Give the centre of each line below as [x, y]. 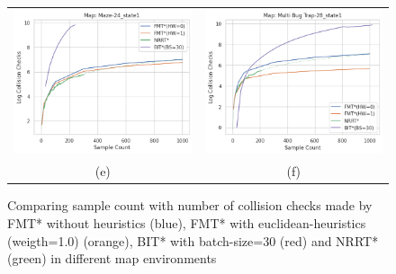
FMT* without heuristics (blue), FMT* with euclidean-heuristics [187, 222]
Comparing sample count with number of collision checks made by [190, 205]
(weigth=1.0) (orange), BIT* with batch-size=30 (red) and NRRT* [193, 240]
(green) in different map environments [112, 258]
